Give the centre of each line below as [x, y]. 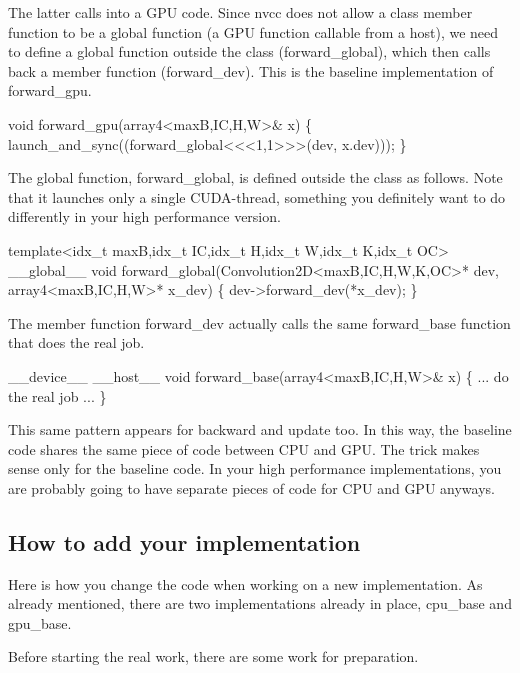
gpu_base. [40, 622]
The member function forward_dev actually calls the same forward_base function [259, 322]
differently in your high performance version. [144, 216]
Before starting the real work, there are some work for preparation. [213, 656]
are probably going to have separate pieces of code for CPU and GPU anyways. [251, 487]
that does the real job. [76, 342]
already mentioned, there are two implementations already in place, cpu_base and [260, 603]
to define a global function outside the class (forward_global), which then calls [249, 51]
